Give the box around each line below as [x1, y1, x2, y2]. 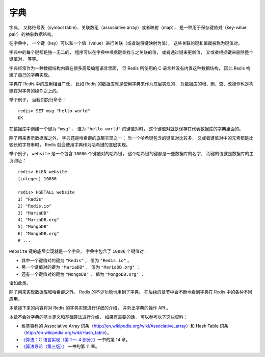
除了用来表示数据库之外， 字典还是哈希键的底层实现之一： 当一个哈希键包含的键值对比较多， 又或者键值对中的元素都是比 [9, 135, 254, 141]
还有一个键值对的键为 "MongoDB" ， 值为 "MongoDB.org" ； [21, 271, 145, 277]
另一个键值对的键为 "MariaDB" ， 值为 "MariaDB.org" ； [21, 264, 141, 270]
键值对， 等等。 [9, 56, 41, 62]
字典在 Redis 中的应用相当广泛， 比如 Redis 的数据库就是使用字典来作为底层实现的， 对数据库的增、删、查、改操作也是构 [9, 81, 254, 87]
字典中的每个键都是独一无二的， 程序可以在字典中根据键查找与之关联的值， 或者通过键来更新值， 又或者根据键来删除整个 [9, 49, 254, 55]
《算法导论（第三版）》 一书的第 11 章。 [21, 343, 100, 350]
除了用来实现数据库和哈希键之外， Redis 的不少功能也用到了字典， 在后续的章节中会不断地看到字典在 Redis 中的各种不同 [9, 289, 253, 295]
